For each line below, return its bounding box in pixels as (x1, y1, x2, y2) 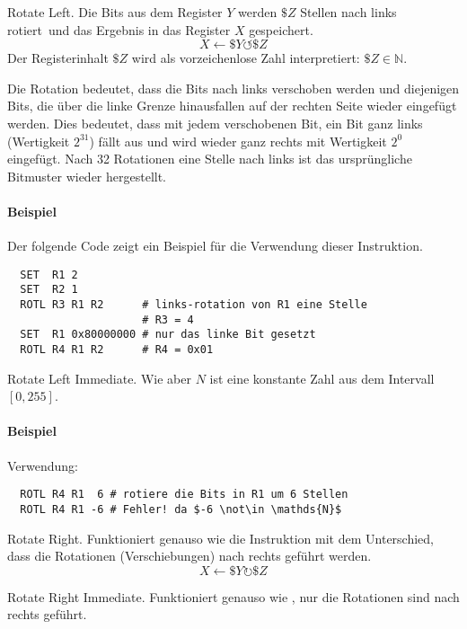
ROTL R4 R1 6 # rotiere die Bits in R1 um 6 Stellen (20, 488, 348, 501)
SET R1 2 (20, 268, 78, 281)
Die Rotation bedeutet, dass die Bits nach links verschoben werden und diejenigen (7, 78, 460, 97)
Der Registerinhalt (7, 49, 109, 67)
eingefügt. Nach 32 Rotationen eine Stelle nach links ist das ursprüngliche (7, 149, 412, 168)
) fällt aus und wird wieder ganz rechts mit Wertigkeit (89, 131, 387, 150)
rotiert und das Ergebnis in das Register (7, 20, 231, 39)
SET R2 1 (20, 283, 78, 297)
